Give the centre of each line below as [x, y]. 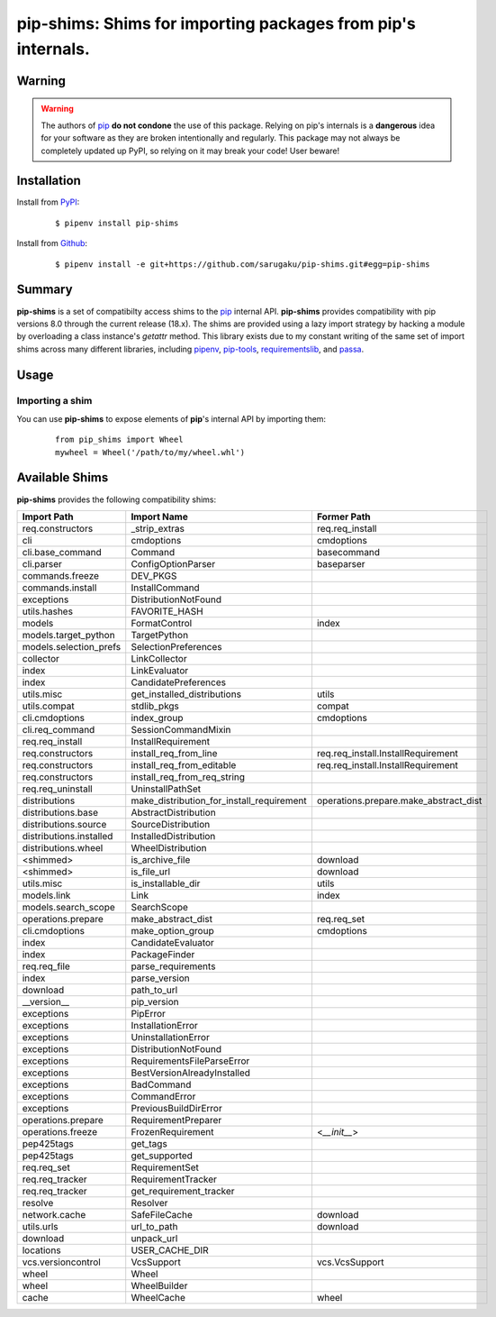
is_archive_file [161, 859]
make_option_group [173, 930]
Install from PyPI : [48, 202]
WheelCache [158, 1297]
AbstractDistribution [173, 812]
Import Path [48, 517]
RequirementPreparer [176, 1120]
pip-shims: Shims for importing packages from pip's [216, 23]
